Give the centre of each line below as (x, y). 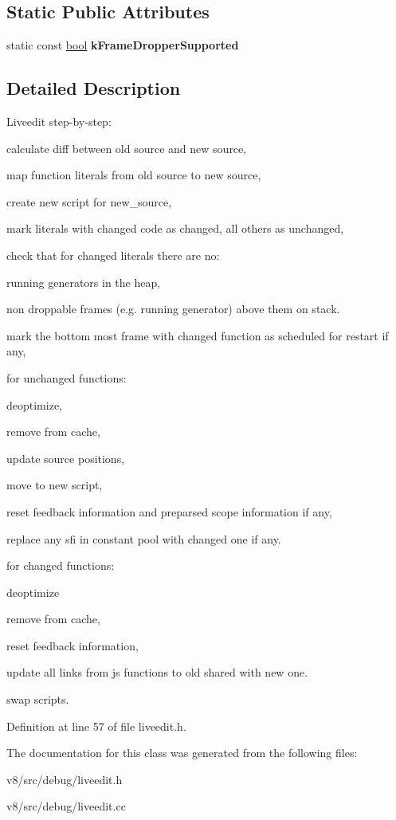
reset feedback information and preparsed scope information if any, (169, 511)
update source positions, (66, 458)
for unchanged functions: (67, 377)
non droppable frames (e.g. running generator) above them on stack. (173, 309)
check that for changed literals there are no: (113, 255)
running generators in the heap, (84, 282)
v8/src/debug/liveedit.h (65, 779)
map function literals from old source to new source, (134, 175)
